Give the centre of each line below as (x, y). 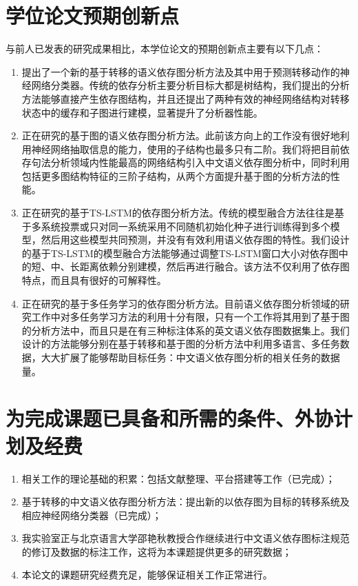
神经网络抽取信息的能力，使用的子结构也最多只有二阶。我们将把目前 (186, 149)
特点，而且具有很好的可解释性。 (94, 280)
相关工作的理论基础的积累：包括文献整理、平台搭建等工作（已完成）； (178, 478)
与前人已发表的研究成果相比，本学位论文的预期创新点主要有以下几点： (165, 49)
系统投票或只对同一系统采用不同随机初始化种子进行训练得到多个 (186, 226)
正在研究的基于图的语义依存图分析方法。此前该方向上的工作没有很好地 (181, 135)
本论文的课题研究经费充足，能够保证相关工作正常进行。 (147, 575)
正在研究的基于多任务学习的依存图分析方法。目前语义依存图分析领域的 (181, 303)
